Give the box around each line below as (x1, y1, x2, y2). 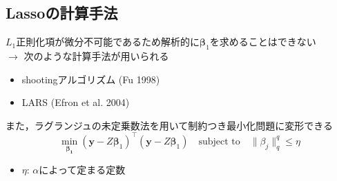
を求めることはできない (209, 34, 316, 49)
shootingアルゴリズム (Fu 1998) (21, 72, 160, 86)
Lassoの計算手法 (6, 2, 118, 23)
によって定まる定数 (39, 162, 126, 177)
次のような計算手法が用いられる (23, 49, 169, 63)
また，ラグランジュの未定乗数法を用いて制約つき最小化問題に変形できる (6, 118, 334, 132)
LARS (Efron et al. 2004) (21, 95, 130, 109)
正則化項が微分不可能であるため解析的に (16, 34, 200, 49)
